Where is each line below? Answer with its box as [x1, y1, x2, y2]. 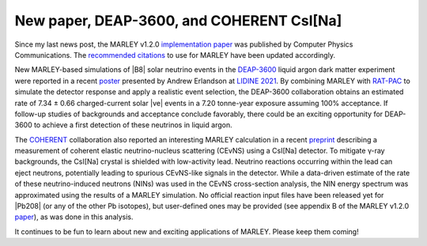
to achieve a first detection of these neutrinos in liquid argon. [33, 120, 232, 130]
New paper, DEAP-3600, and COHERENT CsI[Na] [14, 12, 342, 29]
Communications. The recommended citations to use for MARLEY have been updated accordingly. [14, 50, 336, 59]
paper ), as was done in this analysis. [14, 212, 134, 221]
